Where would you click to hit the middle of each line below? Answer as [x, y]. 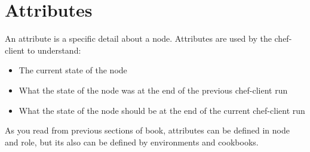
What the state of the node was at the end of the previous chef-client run [153, 90]
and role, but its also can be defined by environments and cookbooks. [132, 142]
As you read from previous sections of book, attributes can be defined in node [147, 130]
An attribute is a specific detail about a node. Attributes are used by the [138, 38]
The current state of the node [73, 70]
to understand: [54, 50]
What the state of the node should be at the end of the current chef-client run [162, 110]
